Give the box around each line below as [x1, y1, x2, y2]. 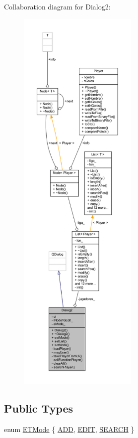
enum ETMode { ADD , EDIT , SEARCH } [4, 424, 135, 434]
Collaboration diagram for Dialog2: [4, 1, 111, 11]
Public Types [4, 400, 73, 416]
